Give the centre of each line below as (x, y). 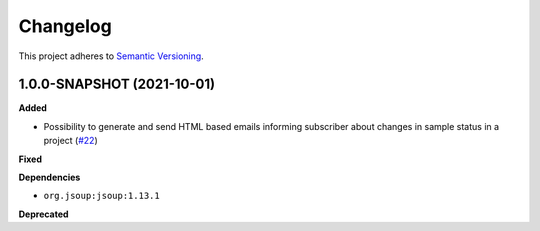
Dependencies (49, 177)
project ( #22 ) (71, 141)
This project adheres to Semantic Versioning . (111, 56)
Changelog (65, 26)
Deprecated (43, 214)
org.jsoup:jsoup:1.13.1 (101, 196)
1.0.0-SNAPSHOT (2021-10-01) (116, 84)
